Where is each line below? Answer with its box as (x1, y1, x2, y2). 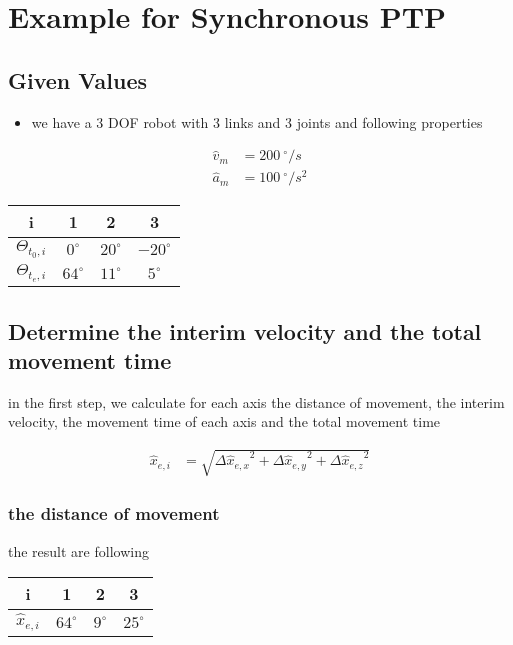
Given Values (8, 64, 147, 95)
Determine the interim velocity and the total (8, 315, 482, 346)
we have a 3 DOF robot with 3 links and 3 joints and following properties (31, 111, 483, 132)
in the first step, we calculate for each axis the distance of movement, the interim (8, 391, 505, 412)
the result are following (8, 540, 149, 561)
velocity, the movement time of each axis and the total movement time (8, 411, 441, 432)
